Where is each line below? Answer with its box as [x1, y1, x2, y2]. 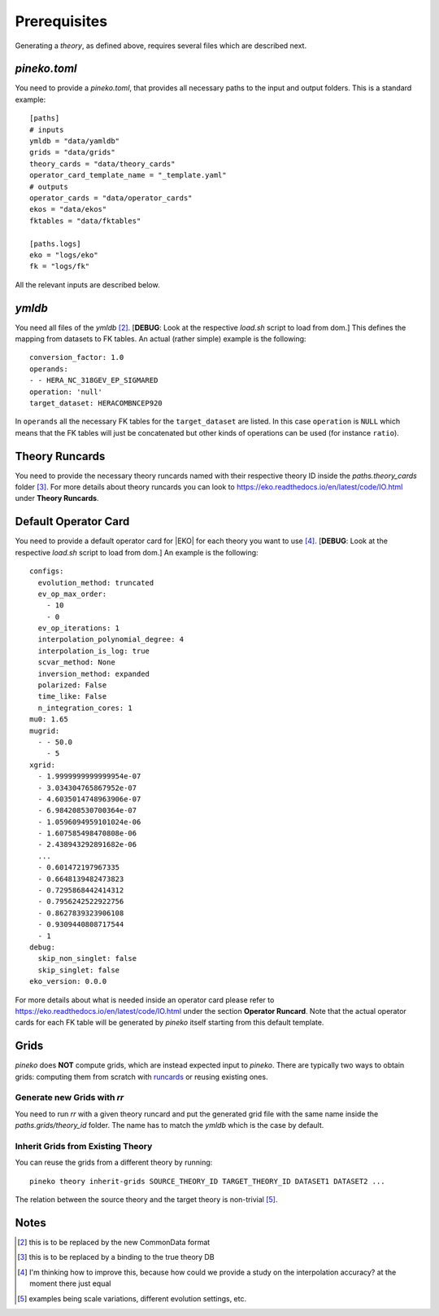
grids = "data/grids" [29, 147, 115, 157]
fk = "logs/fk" [29, 261, 90, 271]
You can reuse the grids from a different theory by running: [15, 1157, 213, 1168]
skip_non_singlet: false [37, 954, 137, 963]
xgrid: [29, 760, 56, 770]
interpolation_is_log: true [37, 646, 150, 656]
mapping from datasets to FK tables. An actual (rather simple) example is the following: [15, 334, 306, 344]
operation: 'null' [29, 387, 103, 397]
